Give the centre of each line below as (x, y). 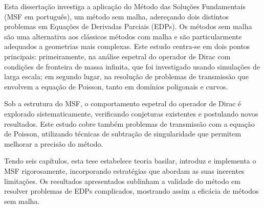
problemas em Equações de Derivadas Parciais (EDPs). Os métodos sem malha (128, 26)
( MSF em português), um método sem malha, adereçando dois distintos (116, 16)
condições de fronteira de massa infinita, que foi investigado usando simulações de (132, 66)
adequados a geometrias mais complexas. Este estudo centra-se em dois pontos (127, 46)
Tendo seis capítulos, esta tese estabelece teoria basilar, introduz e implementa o (130, 161)
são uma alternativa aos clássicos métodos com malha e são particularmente (123, 36)
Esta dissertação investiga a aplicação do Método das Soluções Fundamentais (125, 6)
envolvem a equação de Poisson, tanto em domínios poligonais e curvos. (116, 86)
